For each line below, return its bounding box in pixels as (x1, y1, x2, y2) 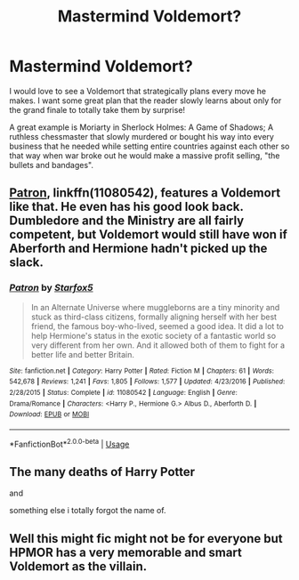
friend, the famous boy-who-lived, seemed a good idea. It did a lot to (30, 320, 285, 331)
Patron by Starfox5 (9, 282, 93, 294)
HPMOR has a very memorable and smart (9, 544, 243, 560)
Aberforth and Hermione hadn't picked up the (9, 241, 268, 256)
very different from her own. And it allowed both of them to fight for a (30, 340, 286, 350)
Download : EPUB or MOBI (9, 410, 90, 419)
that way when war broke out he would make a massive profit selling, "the (9, 149, 280, 161)
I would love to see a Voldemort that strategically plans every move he (9, 85, 267, 96)
